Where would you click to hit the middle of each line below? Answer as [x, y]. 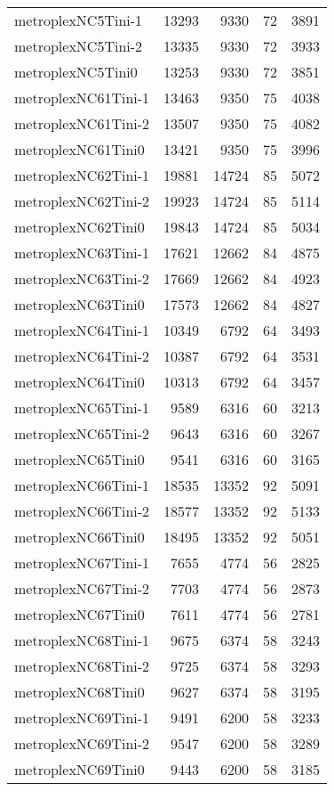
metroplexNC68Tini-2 [82, 666]
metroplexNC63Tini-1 [82, 253]
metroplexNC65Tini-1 [82, 408]
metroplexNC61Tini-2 [82, 123]
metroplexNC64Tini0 [80, 382]
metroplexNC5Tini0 [76, 72]
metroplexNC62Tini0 [80, 227]
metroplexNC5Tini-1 [79, 20]
